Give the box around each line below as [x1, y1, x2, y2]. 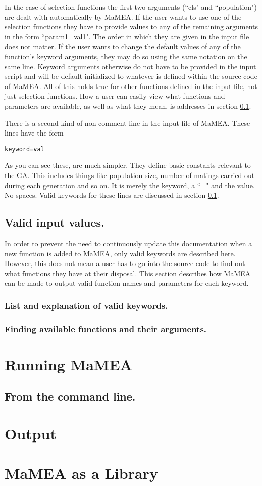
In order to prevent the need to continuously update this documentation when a [5, 238, 252, 248]
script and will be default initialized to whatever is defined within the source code [5, 71, 257, 81]
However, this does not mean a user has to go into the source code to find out [5, 258, 245, 269]
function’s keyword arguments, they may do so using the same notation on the [5, 51, 247, 61]
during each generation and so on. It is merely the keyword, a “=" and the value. [5, 180, 255, 190]
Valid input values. [5, 214, 104, 230]
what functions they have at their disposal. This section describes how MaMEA [5, 268, 251, 278]
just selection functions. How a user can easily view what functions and [5, 91, 225, 101]
